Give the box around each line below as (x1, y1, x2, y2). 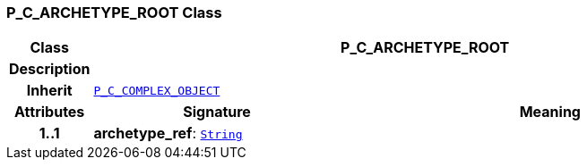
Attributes (14, 103, 85, 121)
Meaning (519, 103, 581, 121)
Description (9, 60, 91, 79)
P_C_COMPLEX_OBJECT (93, 83, 220, 97)
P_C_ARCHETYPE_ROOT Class (6, 4, 222, 21)
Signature (183, 103, 251, 121)
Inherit (26, 81, 73, 100)
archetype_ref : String (93, 124, 243, 143)
